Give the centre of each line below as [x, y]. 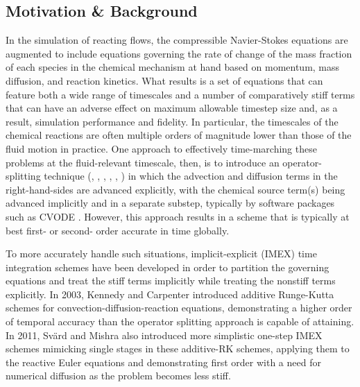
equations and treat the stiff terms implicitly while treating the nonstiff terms [171, 281]
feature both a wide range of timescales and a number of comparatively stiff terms [180, 94]
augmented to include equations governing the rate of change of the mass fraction [179, 53]
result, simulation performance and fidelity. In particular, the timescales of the [172, 121]
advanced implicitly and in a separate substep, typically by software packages [170, 203]
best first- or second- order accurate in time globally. [118, 230]
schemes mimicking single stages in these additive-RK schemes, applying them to [178, 349]
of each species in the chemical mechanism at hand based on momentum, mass [173, 67]
